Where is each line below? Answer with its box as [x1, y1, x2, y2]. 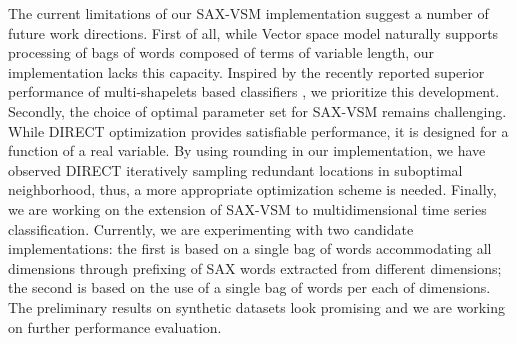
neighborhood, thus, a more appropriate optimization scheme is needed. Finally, [8, 179, 497, 200]
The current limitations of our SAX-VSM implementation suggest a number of [8, 3, 489, 23]
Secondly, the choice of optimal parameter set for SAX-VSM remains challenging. [8, 100, 507, 121]
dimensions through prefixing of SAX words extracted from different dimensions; [8, 257, 502, 278]
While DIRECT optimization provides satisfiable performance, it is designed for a [8, 120, 509, 141]
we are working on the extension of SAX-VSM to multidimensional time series [8, 198, 487, 219]
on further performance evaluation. [8, 316, 222, 337]
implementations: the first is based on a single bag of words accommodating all [8, 238, 492, 259]
